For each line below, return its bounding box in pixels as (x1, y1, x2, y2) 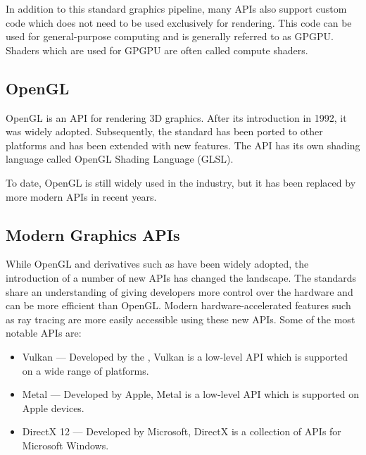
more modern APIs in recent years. (6, 189, 157, 204)
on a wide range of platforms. (22, 363, 149, 378)
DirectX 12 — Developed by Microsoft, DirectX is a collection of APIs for (22, 424, 341, 439)
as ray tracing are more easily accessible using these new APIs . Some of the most (6, 311, 355, 326)
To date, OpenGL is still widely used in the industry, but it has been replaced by (6, 175, 356, 189)
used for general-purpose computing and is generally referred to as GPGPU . (6, 29, 334, 44)
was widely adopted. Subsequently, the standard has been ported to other (6, 124, 323, 139)
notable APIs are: (6, 325, 82, 340)
